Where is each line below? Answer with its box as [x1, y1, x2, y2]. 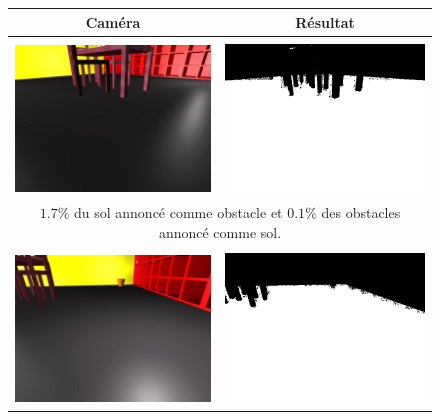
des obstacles [321, 202, 401, 223]
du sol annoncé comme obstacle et [73, 202, 283, 223]
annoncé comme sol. [158, 222, 282, 243]
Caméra [85, 11, 141, 32]
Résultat [295, 11, 355, 32]
